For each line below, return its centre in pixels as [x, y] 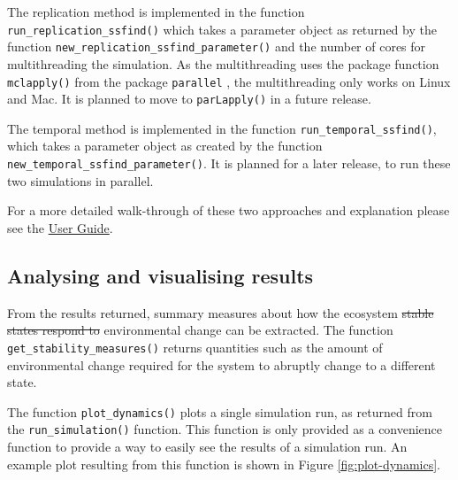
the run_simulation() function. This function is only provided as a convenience [225, 429]
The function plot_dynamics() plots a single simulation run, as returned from [220, 411]
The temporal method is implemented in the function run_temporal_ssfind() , [222, 128]
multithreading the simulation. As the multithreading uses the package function [223, 63]
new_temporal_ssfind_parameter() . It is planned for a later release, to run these [229, 163]
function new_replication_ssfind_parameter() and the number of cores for [217, 46]
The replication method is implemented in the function [156, 12]
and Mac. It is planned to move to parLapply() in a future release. [189, 99]
